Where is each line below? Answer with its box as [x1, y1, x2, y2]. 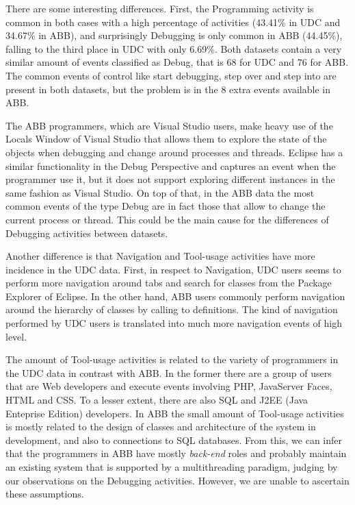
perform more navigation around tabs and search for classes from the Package [5, 275, 332, 290]
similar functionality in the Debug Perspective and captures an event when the [5, 158, 336, 173]
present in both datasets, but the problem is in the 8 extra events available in [5, 82, 330, 96]
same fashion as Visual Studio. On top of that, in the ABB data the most [5, 185, 315, 199]
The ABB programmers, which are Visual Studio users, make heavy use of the [5, 118, 333, 132]
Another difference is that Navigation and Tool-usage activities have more [5, 249, 315, 263]
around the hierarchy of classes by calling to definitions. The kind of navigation [5, 302, 338, 317]
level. [5, 329, 27, 343]
